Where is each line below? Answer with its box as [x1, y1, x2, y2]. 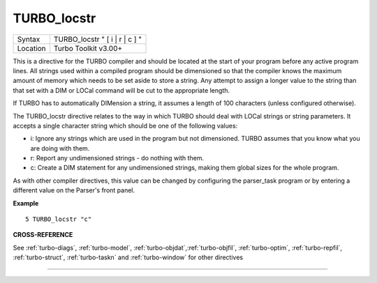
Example [13, 199, 39, 207]
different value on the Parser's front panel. [13, 186, 135, 194]
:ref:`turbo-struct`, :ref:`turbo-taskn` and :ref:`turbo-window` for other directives [13, 253, 244, 261]
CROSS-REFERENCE [13, 231, 73, 239]
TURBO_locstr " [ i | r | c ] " [53, 34, 142, 44]
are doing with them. [30, 144, 90, 153]
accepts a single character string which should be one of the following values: [13, 121, 238, 130]
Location [17, 43, 46, 53]
